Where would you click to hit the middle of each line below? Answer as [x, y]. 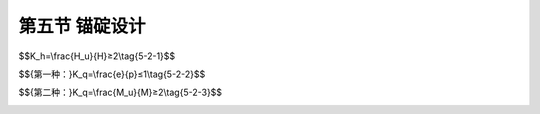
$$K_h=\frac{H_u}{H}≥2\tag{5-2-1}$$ [97, 56]
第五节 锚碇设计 [82, 26]
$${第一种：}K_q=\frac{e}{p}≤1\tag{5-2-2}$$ [112, 74]
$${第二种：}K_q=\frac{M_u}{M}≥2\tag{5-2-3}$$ [120, 92]
